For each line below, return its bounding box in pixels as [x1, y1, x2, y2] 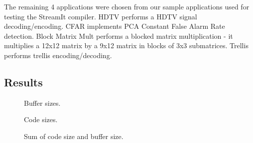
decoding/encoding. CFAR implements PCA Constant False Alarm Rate [4, 21, 225, 31]
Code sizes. [24, 114, 58, 125]
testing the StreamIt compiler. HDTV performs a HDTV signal [4, 11, 197, 21]
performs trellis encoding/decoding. [4, 50, 112, 60]
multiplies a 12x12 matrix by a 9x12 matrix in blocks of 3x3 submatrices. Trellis [4, 40, 249, 51]
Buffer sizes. [24, 97, 61, 108]
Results [4, 74, 43, 89]
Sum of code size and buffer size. [24, 131, 124, 141]
